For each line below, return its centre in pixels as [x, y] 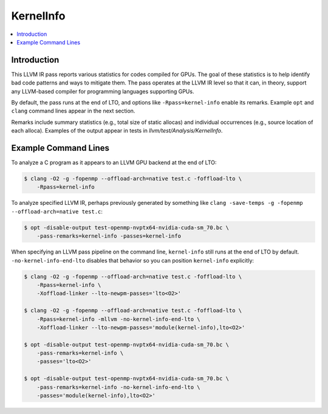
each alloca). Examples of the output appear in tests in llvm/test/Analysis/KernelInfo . [117, 131]
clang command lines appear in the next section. [73, 111]
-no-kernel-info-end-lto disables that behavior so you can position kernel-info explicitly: [133, 260]
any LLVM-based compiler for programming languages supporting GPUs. [103, 91]
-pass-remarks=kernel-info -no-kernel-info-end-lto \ [118, 387]
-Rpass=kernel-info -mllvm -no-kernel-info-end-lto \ [118, 319]
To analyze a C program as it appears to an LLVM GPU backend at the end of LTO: [114, 163]
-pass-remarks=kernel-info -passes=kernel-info [109, 236]
